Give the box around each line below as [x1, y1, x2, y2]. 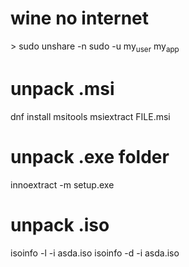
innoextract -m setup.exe [10, 178, 115, 191]
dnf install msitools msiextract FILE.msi [10, 110, 171, 122]
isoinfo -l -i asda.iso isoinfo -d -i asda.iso [10, 247, 180, 259]
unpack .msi [10, 77, 115, 100]
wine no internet [10, 7, 150, 30]
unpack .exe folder [10, 145, 170, 168]
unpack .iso [10, 213, 110, 236]
